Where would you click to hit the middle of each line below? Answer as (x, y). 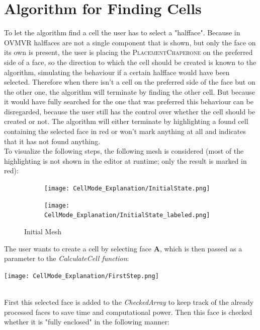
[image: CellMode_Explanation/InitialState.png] (127, 189)
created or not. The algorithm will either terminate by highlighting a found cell (126, 121)
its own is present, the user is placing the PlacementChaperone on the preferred (128, 52)
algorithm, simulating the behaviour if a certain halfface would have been (117, 72)
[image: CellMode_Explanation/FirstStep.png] (81, 276)
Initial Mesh (43, 231)
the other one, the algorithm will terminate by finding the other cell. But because (129, 91)
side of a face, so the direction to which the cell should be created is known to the (130, 62)
